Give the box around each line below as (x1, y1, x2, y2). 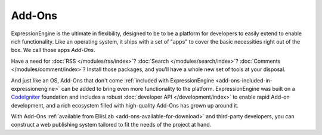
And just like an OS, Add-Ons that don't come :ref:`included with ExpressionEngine (11, 76, 215, 84)
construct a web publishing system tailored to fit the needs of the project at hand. (11, 121, 212, 128)
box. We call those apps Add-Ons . (11, 47, 95, 54)
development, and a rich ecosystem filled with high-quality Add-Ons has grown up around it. (11, 102, 239, 109)
